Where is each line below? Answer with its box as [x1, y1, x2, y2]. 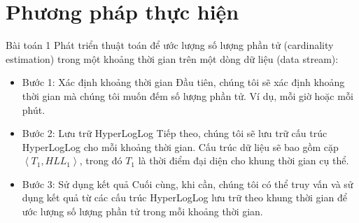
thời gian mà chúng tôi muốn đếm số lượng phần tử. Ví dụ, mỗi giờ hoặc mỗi [22, 88, 353, 103]
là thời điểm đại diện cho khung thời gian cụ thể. [138, 153, 349, 168]
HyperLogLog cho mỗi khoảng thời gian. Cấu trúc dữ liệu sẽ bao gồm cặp [22, 139, 339, 154]
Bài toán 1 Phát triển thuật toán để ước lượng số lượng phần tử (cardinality [6, 38, 334, 52]
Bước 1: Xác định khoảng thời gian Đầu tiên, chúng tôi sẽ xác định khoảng [22, 75, 345, 89]
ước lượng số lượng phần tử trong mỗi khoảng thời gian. [22, 204, 263, 219]
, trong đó [79, 153, 122, 168]
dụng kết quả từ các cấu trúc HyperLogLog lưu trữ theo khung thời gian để [22, 190, 347, 205]
